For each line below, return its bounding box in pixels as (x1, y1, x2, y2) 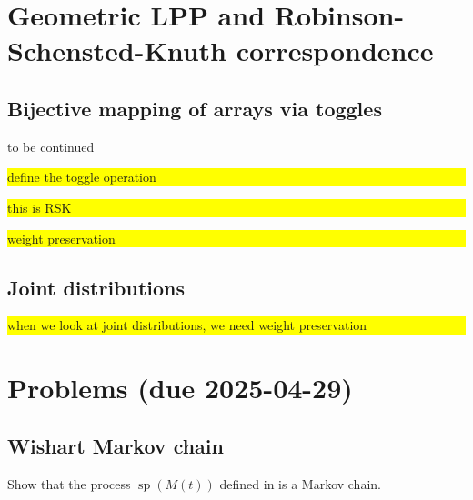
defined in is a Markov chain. (219, 474, 381, 493)
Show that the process (7, 474, 131, 493)
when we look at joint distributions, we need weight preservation (7, 315, 367, 335)
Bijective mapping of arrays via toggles (7, 94, 382, 122)
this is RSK (7, 197, 72, 216)
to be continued (7, 136, 95, 155)
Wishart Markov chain (7, 431, 224, 459)
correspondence (236, 32, 434, 69)
